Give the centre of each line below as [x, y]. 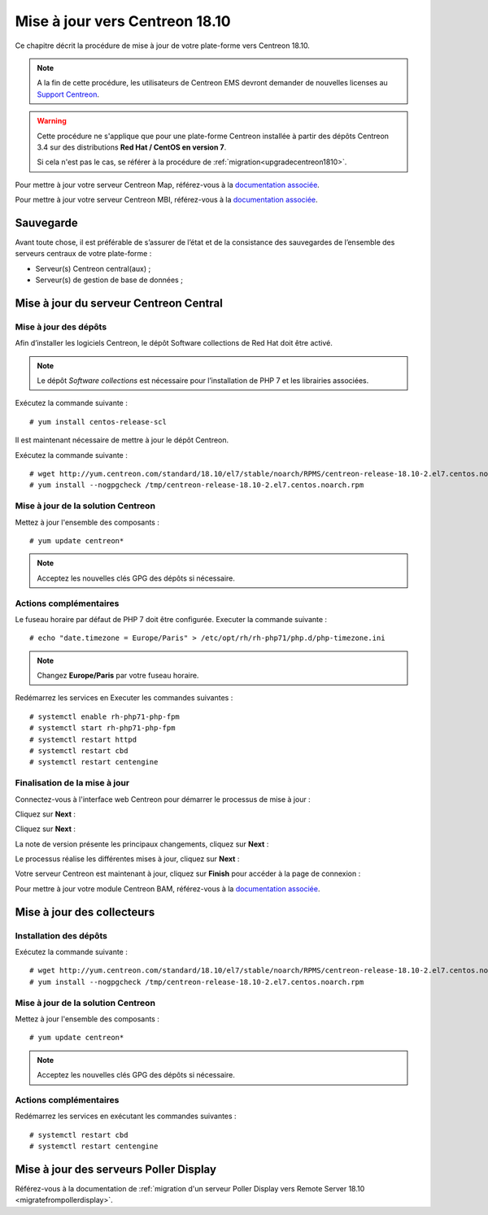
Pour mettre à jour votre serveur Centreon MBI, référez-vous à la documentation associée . [166, 200]
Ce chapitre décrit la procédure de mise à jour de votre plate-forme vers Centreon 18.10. [163, 46]
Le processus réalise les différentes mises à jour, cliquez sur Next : [127, 859]
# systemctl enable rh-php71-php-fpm [105, 716]
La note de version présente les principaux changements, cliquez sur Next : [142, 844]
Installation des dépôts [61, 935]
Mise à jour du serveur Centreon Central [119, 303]
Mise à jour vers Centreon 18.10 [123, 21]
